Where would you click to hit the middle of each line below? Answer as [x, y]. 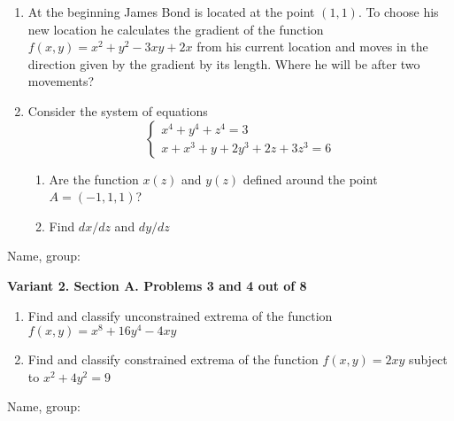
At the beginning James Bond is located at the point [171, 12]
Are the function [94, 179]
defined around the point [310, 179]
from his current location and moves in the [312, 47]
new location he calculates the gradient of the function [176, 29]
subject [428, 359]
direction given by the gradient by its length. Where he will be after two [224, 63]
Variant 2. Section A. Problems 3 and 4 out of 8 [157, 285]
